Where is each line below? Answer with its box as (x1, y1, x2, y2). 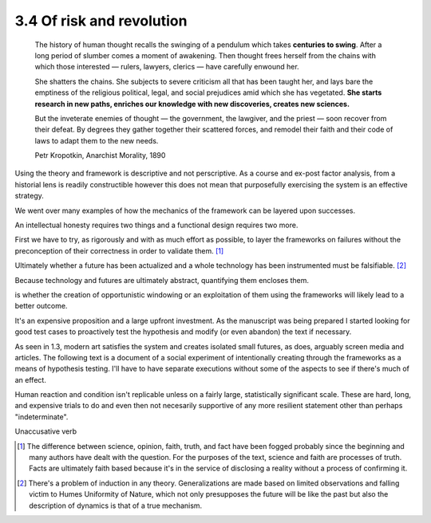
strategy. (14, 191, 44, 201)
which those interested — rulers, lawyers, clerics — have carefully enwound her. (34, 62, 299, 72)
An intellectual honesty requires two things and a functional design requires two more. (14, 220, 299, 230)
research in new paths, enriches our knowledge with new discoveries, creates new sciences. (34, 99, 350, 108)
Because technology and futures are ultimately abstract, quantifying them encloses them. (14, 275, 310, 285)
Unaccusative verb (14, 427, 77, 436)
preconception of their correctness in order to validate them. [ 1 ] (14, 246, 224, 255)
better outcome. (14, 301, 68, 311)
